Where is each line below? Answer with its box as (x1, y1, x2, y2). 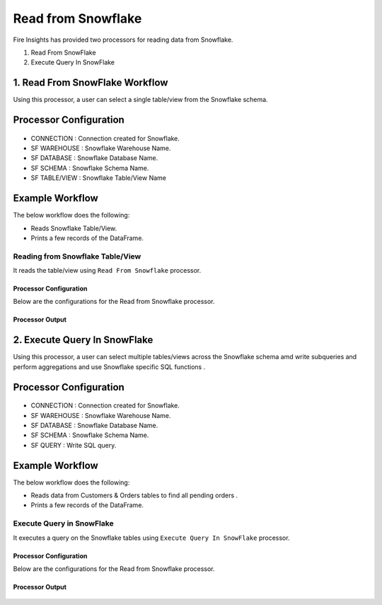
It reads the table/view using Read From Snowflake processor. (13, 266, 202, 275)
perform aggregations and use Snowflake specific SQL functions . (13, 362, 206, 371)
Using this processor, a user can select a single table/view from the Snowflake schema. (13, 96, 268, 104)
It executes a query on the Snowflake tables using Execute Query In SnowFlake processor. (13, 533, 290, 542)
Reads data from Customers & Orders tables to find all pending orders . (30, 491, 238, 499)
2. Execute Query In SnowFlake (13, 334, 154, 346)
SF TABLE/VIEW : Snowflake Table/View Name (30, 174, 166, 182)
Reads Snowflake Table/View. (30, 224, 117, 232)
